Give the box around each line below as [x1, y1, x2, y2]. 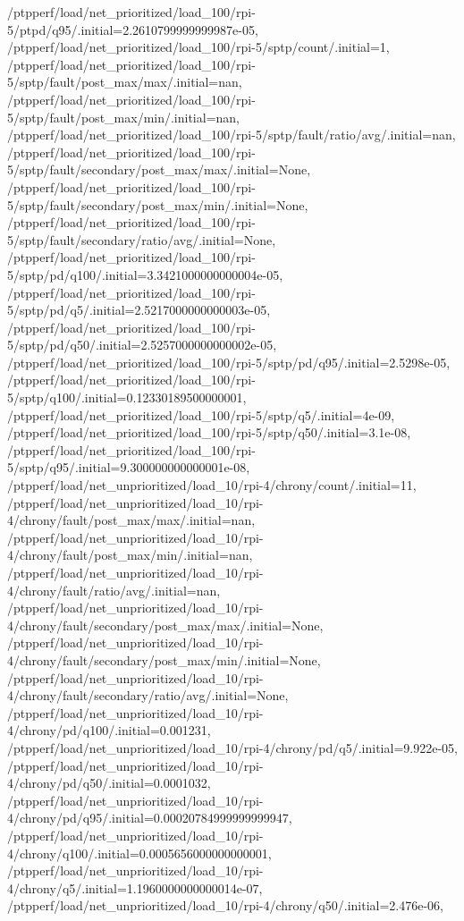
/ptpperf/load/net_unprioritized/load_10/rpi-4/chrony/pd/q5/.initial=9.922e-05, [7, 738, 458, 756]
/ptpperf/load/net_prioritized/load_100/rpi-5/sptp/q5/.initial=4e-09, [7, 405, 395, 424]
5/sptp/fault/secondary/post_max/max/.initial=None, [7, 160, 311, 179]
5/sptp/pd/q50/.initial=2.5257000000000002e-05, [7, 335, 277, 354]
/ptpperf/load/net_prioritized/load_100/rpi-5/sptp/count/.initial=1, [7, 38, 390, 56]
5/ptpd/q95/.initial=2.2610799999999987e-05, [7, 20, 258, 38]
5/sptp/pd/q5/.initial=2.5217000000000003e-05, [7, 300, 271, 319]
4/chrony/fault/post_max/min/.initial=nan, [7, 545, 253, 564]
